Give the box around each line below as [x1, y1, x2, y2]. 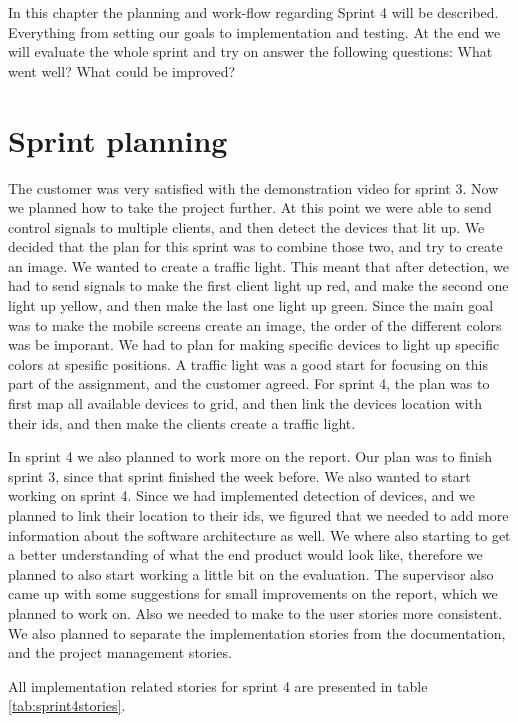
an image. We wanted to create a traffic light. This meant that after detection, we [8, 255, 510, 276]
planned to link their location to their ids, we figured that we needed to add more [8, 505, 509, 525]
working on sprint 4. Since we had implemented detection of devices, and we [8, 485, 475, 506]
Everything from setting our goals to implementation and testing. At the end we [8, 21, 501, 42]
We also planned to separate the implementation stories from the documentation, [8, 622, 506, 643]
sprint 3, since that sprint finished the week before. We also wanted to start [8, 465, 471, 486]
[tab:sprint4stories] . [8, 695, 126, 716]
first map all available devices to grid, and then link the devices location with [8, 393, 482, 414]
